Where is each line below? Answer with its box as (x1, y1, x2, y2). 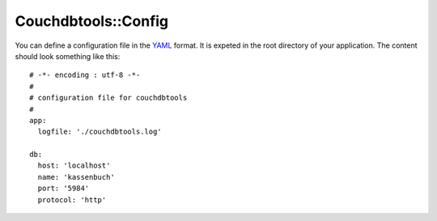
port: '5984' (37, 184, 90, 193)
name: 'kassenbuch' (37, 172, 115, 181)
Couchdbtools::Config (15, 12, 169, 30)
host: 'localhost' (37, 161, 111, 170)
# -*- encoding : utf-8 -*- (29, 70, 141, 80)
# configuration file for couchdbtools (29, 93, 188, 103)
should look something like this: (15, 51, 121, 61)
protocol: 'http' (37, 195, 107, 204)
